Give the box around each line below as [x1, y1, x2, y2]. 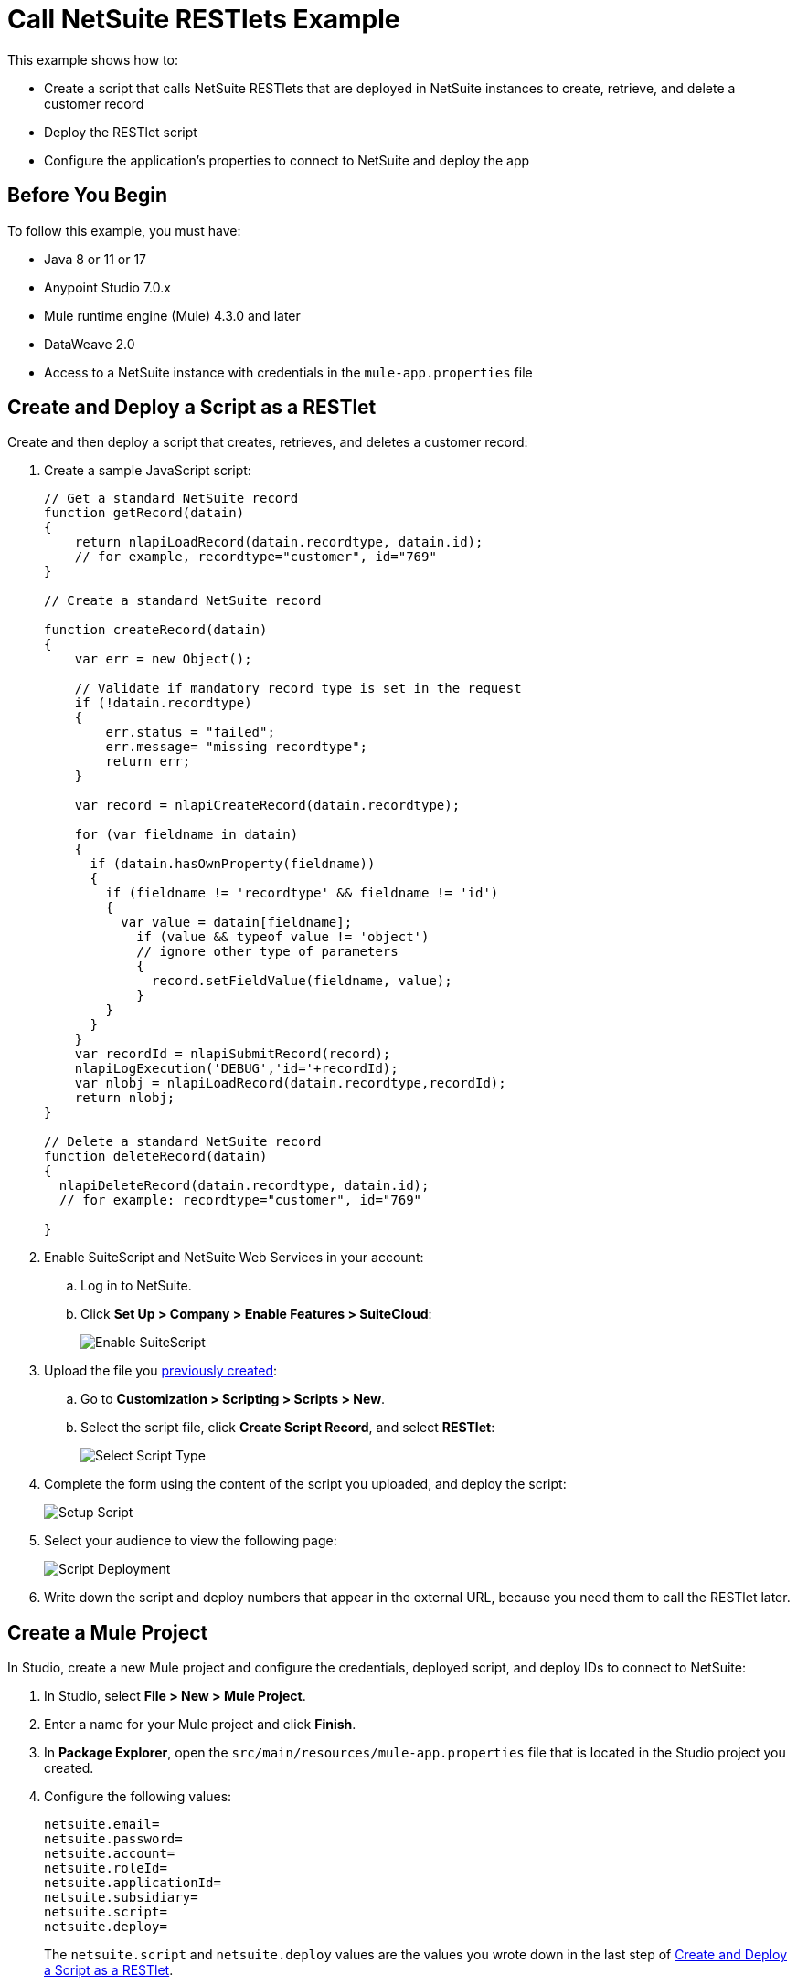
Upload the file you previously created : [44, 1363, 278, 1379]
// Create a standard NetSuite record [44, 593, 322, 609]
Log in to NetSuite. [80, 1278, 192, 1294]
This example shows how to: [7, 51, 178, 68]
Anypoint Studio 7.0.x [44, 279, 171, 295]
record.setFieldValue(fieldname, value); [152, 973, 452, 989]
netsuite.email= [44, 1817, 160, 1832]
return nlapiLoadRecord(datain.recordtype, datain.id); [74, 535, 484, 550]
